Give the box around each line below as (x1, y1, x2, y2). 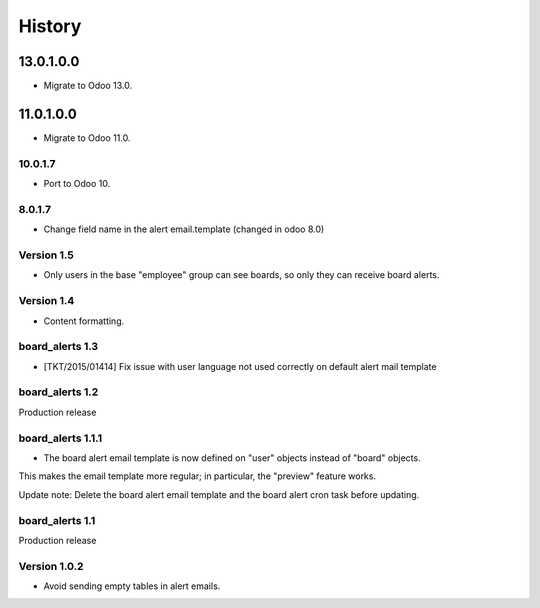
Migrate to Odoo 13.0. (43, 80, 133, 92)
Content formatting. (43, 315, 125, 327)
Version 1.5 (18, 248, 74, 262)
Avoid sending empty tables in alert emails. (43, 580, 221, 592)
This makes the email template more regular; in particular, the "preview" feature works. (18, 470, 377, 482)
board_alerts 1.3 (18, 340, 99, 354)
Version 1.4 (18, 294, 75, 308)
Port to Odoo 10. (43, 178, 111, 190)
